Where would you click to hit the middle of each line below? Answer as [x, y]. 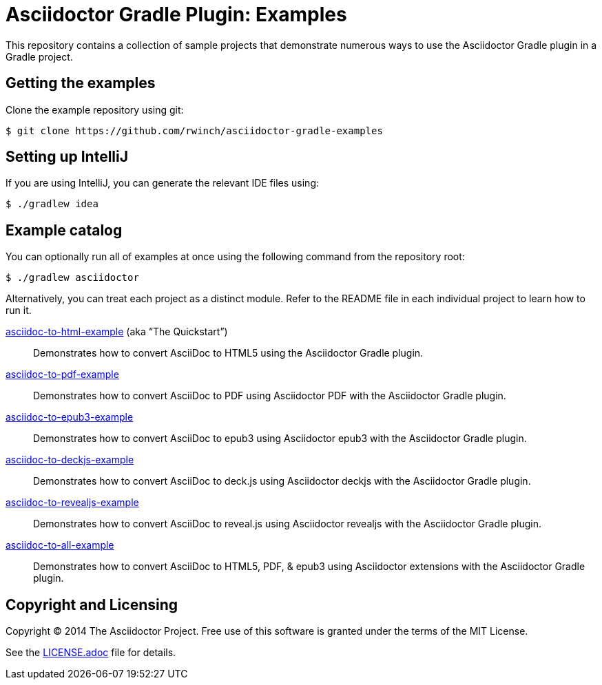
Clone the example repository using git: [95, 109]
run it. [19, 310]
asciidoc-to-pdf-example [62, 375]
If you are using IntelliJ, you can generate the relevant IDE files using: [163, 183]
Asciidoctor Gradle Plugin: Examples [176, 14]
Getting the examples [81, 83]
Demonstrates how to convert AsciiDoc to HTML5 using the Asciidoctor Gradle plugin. [228, 353]
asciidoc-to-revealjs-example [72, 503]
